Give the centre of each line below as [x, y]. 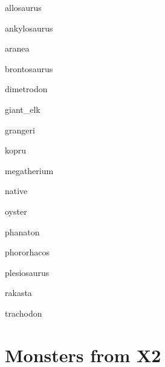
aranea [17, 48]
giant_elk [23, 109]
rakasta [18, 293]
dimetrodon [26, 89]
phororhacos [27, 252]
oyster [16, 211]
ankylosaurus [29, 28]
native [16, 191]
